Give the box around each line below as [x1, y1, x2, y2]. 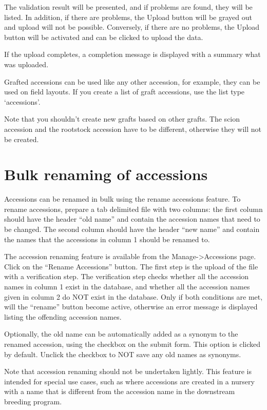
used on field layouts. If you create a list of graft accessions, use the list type [4, 86, 245, 97]
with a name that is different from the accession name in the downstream [4, 386, 235, 397]
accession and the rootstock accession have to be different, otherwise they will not [4, 123, 262, 134]
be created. [4, 133, 39, 144]
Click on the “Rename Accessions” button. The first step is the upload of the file [4, 261, 258, 271]
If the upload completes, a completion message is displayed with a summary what [4, 49, 261, 60]
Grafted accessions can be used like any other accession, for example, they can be [4, 76, 260, 87]
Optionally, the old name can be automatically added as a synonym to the [4, 328, 238, 339]
